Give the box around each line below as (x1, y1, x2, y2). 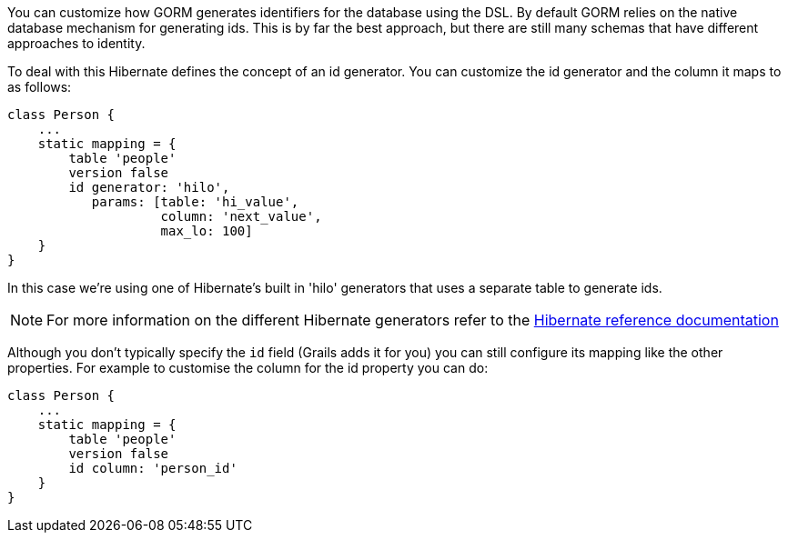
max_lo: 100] (160, 224, 253, 238)
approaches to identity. (7, 35, 146, 51)
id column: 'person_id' (68, 461, 237, 475)
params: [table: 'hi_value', (91, 195, 299, 209)
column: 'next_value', (160, 209, 322, 224)
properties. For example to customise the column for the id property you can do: (7, 360, 489, 375)
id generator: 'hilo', (68, 180, 230, 195)
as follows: (7, 79, 72, 95)
